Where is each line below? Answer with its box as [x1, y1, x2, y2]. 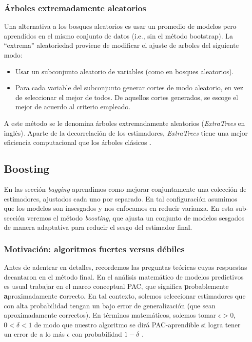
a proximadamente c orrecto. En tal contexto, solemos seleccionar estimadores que [4, 290, 246, 301]
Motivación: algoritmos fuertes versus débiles [4, 242, 185, 255]
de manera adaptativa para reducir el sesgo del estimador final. [4, 222, 192, 232]
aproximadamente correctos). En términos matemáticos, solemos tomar [4, 310, 216, 320]
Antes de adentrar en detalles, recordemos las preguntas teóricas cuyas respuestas [4, 262, 247, 272]
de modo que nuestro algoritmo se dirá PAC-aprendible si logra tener [34, 319, 241, 329]
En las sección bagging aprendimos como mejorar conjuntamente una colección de [4, 183, 247, 194]
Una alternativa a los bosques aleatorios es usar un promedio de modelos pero [4, 21, 236, 31]
